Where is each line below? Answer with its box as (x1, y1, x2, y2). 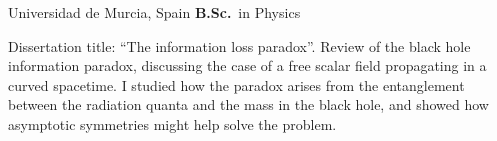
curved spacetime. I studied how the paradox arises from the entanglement (8, 74, 465, 95)
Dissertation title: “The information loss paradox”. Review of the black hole (8, 35, 471, 56)
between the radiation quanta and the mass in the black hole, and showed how (8, 94, 489, 115)
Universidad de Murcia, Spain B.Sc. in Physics (8, 2, 301, 22)
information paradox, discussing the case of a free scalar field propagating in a (8, 55, 487, 76)
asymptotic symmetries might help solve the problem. (8, 113, 337, 134)
